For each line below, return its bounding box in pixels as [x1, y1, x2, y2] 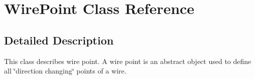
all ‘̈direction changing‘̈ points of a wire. [4, 65, 126, 76]
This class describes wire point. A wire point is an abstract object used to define [4, 55, 251, 66]
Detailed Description [4, 32, 114, 47]
